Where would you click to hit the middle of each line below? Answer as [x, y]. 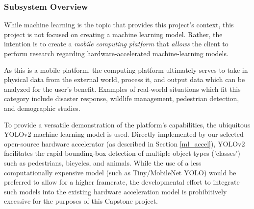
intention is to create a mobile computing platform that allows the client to [116, 44]
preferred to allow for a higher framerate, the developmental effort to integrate [122, 182]
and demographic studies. [42, 108]
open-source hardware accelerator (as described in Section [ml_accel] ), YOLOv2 [125, 143]
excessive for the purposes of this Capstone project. [81, 201]
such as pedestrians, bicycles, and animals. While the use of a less [103, 162]
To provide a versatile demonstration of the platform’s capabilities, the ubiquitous [127, 124]
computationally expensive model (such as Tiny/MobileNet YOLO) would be [120, 172]
